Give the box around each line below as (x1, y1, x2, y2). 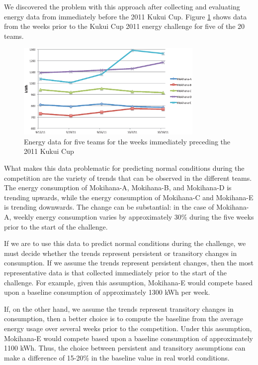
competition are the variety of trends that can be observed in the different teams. (4, 172, 252, 183)
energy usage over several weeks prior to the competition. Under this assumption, (4, 323, 252, 333)
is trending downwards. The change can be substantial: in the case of (4, 202, 214, 212)
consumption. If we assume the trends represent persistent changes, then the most (4, 257, 254, 268)
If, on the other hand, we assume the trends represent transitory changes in (4, 303, 234, 314)
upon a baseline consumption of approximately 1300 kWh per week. (4, 287, 210, 297)
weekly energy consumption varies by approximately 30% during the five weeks (13, 212, 254, 222)
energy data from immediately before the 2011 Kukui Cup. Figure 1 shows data (4, 11, 247, 21)
